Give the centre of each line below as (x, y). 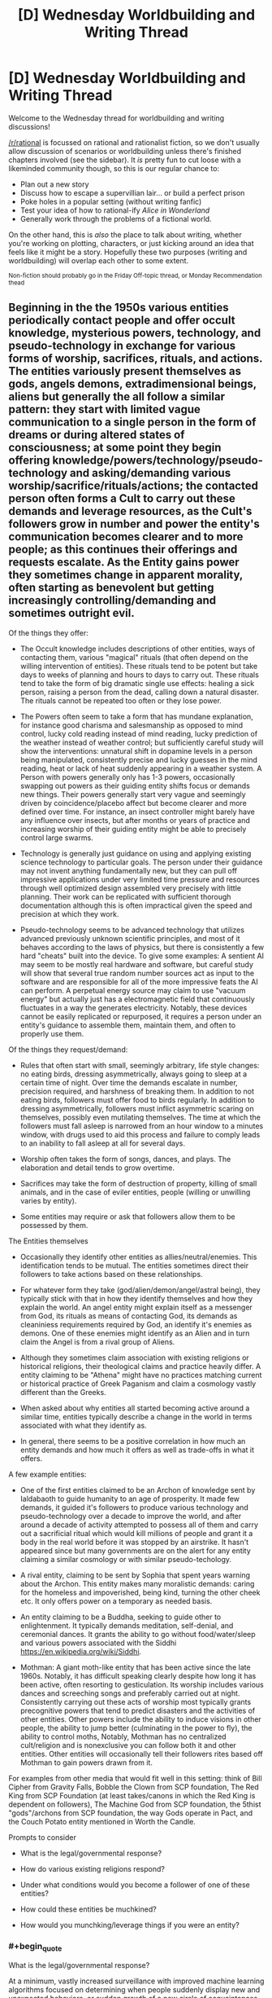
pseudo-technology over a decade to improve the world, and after (131, 1516)
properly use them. (52, 1033)
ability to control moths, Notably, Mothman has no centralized (123, 1736)
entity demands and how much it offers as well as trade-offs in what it (137, 1450)
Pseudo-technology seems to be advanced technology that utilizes (132, 930)
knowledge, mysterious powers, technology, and (135, 333)
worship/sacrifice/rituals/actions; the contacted (133, 486)
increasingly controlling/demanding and (112, 601)
